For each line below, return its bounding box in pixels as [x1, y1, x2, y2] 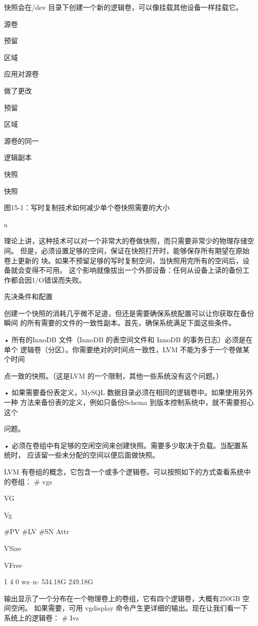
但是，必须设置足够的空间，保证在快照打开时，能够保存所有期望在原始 [20, 245, 250, 255]
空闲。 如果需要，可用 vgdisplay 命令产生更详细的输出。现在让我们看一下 [10, 603, 248, 613]
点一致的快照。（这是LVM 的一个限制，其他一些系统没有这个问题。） [4, 370, 223, 381]
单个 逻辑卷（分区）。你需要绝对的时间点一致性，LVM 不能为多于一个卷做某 [4, 344, 250, 354]
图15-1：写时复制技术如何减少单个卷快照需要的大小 [4, 202, 170, 213]
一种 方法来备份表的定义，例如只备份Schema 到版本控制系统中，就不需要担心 [4, 397, 254, 407]
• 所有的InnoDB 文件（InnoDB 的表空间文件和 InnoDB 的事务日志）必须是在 [4, 334, 253, 345]
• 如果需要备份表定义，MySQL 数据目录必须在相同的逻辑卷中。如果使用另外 [4, 387, 253, 397]
